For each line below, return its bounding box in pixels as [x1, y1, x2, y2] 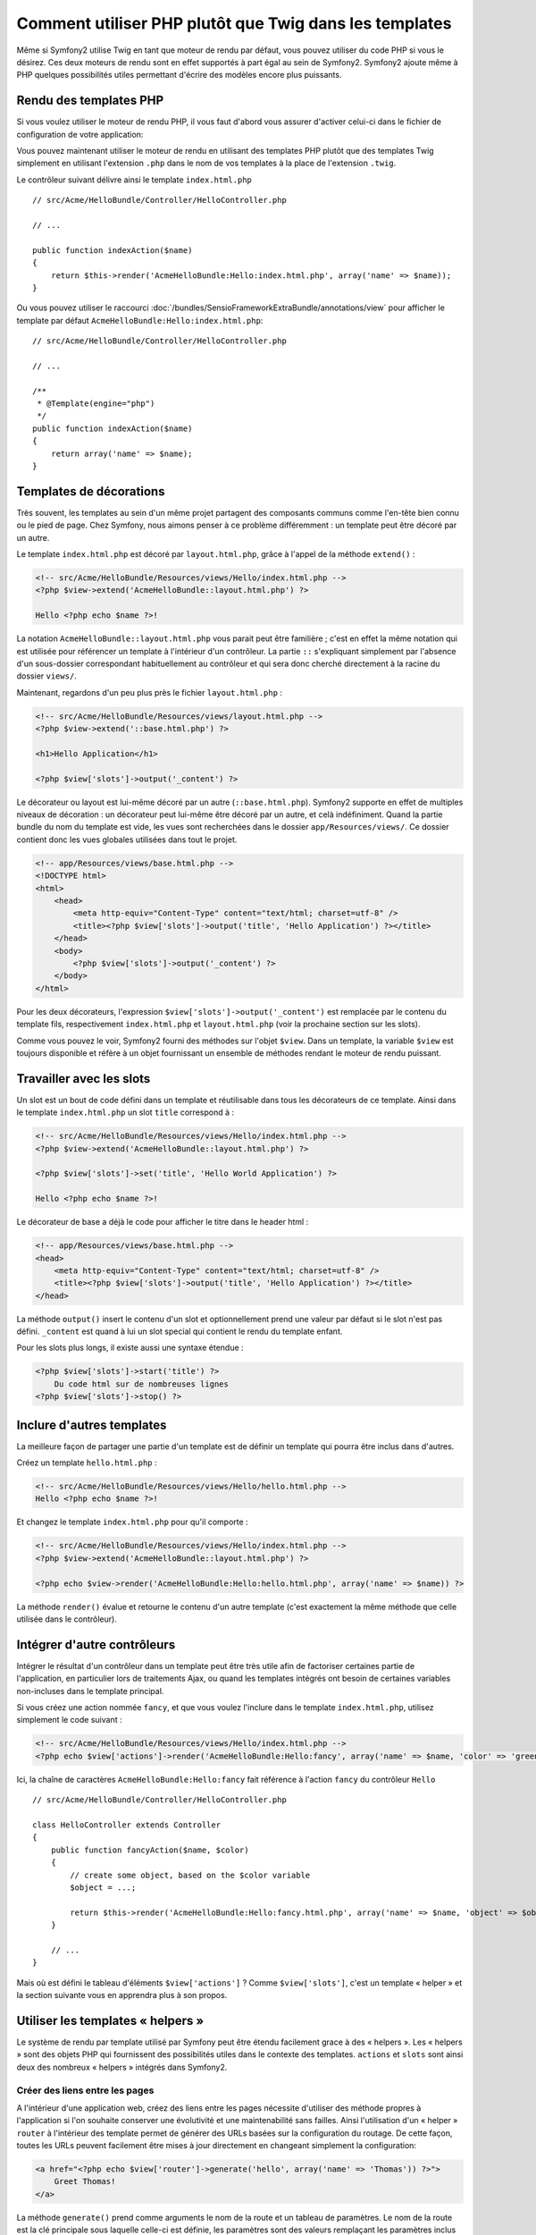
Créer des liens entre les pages [16, 2084, 155, 2096]
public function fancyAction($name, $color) [50, 1844, 249, 1855]
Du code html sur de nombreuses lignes [54, 1379, 230, 1389]
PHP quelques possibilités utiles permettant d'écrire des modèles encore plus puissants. [16, 70, 342, 80]
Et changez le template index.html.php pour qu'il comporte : [16, 1516, 249, 1528]
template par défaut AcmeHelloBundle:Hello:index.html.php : [16, 315, 264, 325]
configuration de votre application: [16, 129, 144, 139]
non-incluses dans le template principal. [16, 1685, 164, 1696]
